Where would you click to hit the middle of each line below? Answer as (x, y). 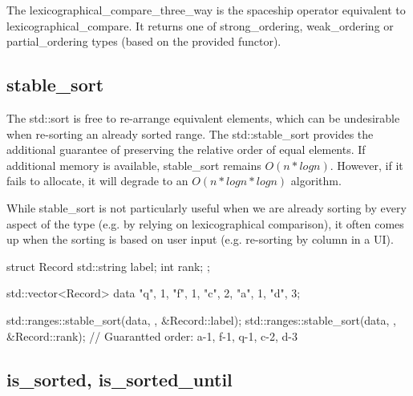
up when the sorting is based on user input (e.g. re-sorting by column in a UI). (200, 239)
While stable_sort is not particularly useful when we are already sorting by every (206, 207)
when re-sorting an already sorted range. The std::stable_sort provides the (190, 133)
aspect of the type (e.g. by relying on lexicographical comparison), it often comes (205, 223)
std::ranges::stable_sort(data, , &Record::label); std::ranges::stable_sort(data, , (202, 319)
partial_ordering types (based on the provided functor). (144, 41)
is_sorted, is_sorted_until (119, 379)
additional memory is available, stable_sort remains (134, 165)
